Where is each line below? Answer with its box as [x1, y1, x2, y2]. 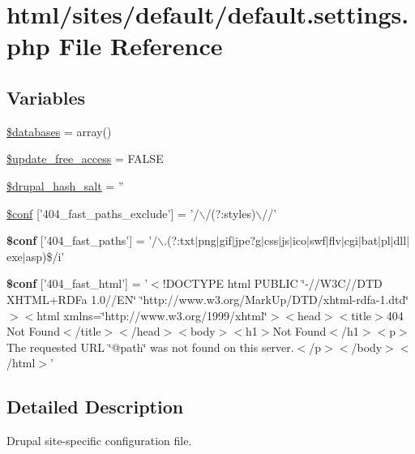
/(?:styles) [205, 204, 256, 221]
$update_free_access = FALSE [6, 150, 164, 167]
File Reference [58, 29, 223, 62]
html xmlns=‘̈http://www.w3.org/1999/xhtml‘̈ [36, 306, 267, 323]
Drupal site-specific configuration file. [6, 432, 192, 449]
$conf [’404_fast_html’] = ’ [6, 275, 148, 292]
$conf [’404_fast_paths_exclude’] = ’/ [6, 204, 199, 221]
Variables [6, 84, 86, 109]
